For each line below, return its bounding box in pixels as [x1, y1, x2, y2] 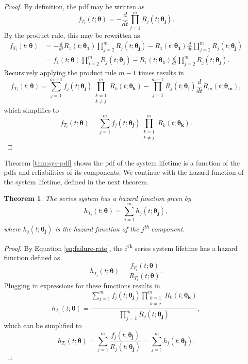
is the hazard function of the [55, 224, 139, 234]
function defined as [4, 252, 60, 263]
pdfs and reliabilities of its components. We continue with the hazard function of [4, 167, 244, 177]
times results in [138, 67, 184, 77]
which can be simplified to [4, 320, 82, 330]
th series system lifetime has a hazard [127, 242, 238, 253]
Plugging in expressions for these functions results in [4, 281, 160, 291]
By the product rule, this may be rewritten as [4, 30, 140, 40]
